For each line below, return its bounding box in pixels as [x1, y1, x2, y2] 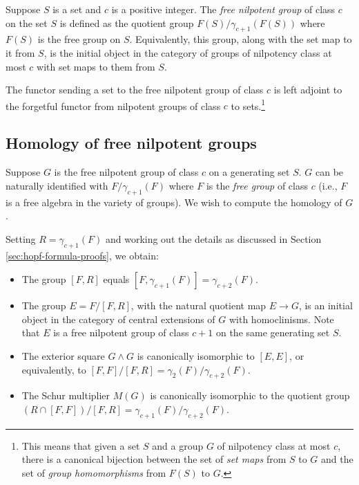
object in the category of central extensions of [21, 311, 215, 326]
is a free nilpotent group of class [53, 325, 189, 340]
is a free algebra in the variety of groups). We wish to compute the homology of [6, 194, 342, 209]
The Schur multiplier [21, 388, 110, 403]
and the [321, 452, 353, 466]
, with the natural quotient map [130, 298, 266, 313]
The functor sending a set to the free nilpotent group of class [6, 82, 264, 97]
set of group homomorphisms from [21, 465, 166, 479]
